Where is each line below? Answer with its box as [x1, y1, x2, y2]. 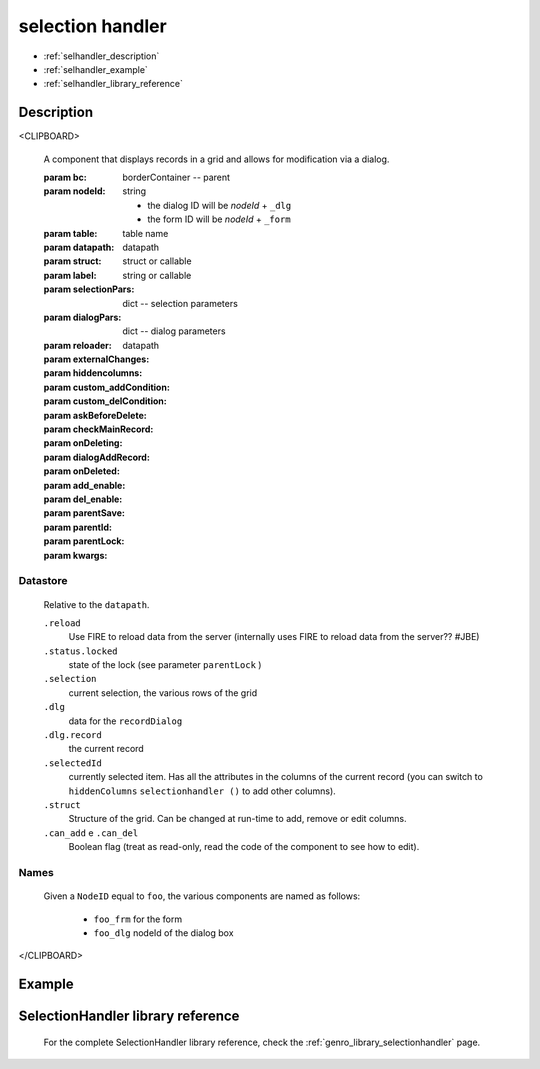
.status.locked [43, 645, 119, 657]
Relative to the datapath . [43, 598, 150, 610]
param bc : [43, 171, 87, 184]
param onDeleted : [43, 465, 120, 477]
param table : [43, 227, 98, 239]
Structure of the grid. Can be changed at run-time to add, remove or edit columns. [68, 813, 407, 825]
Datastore [18, 574, 68, 588]
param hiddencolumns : [43, 367, 143, 379]
